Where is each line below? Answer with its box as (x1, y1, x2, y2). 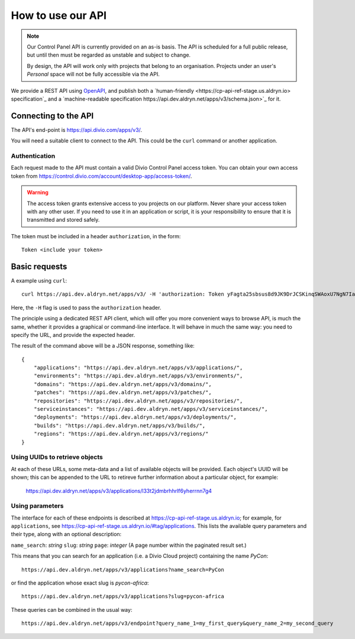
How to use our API (11, 9, 106, 22)
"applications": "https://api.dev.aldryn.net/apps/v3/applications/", (33, 364, 243, 371)
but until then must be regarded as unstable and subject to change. (27, 51, 191, 59)
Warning (27, 189, 49, 196)
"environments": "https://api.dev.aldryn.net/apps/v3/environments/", (33, 372, 243, 379)
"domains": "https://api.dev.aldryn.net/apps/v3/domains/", (33, 381, 212, 387)
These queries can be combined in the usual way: (11, 606, 133, 613)
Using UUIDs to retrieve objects (11, 453, 104, 461)
